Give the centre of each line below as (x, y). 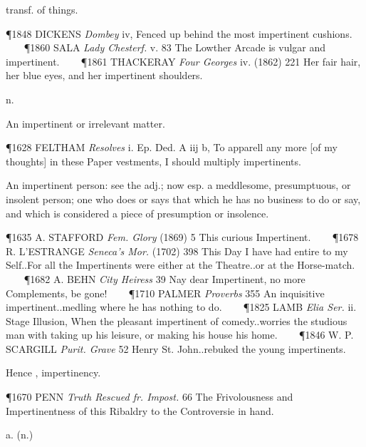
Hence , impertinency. (53, 372)
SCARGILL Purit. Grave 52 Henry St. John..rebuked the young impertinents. (176, 348)
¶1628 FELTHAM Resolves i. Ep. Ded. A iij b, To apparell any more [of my (172, 147)
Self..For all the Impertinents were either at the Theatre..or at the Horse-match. (181, 265)
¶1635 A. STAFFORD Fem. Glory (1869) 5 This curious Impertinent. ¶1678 (182, 237)
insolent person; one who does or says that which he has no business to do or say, (183, 199)
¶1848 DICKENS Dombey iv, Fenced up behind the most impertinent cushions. (179, 33)
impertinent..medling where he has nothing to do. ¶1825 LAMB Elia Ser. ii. (181, 307)
